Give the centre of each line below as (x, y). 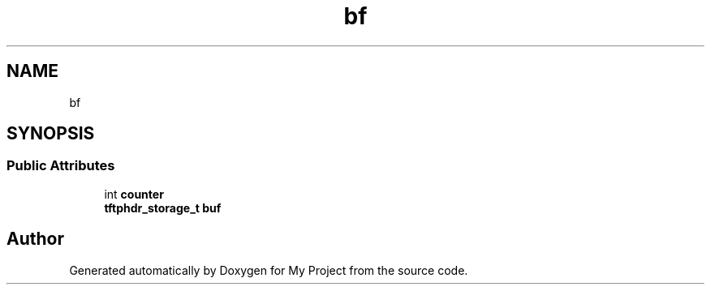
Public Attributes (61, 166)
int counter (134, 194)
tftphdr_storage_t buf (163, 208)
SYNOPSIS (51, 134)
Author (35, 239)
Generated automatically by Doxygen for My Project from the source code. (269, 270)
